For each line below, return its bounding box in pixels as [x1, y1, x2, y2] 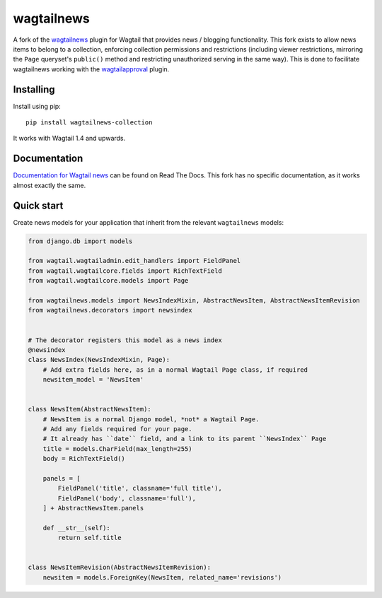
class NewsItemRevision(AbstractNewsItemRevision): [28, 563, 212, 572]
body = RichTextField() [42, 455, 125, 463]
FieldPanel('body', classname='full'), [57, 494, 196, 502]
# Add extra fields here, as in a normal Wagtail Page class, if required [42, 365, 308, 374]
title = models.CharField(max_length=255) [42, 445, 192, 452]
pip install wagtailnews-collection [25, 119, 153, 127]
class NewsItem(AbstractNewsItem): [28, 405, 151, 414]
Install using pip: [13, 102, 62, 110]
